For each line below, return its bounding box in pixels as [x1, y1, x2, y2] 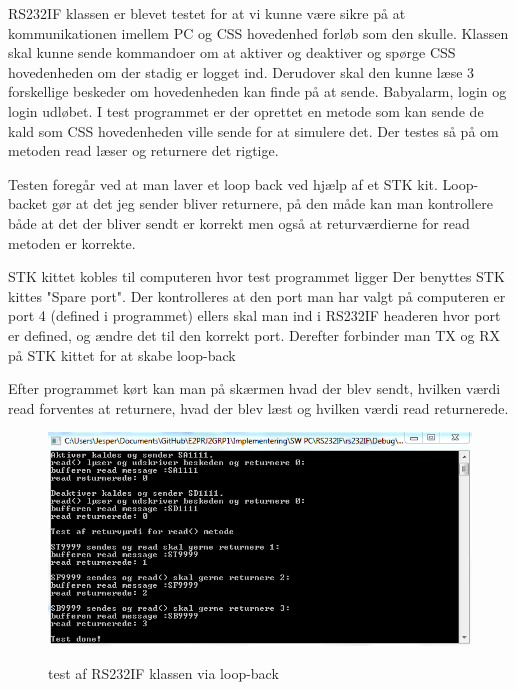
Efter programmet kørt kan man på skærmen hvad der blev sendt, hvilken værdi [8, 378, 501, 399]
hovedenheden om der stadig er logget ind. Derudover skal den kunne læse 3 [8, 61, 475, 82]
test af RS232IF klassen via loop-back [48, 663, 279, 684]
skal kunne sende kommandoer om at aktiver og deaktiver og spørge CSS [8, 42, 456, 63]
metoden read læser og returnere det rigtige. [8, 140, 279, 161]
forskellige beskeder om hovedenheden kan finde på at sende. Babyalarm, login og [8, 81, 507, 102]
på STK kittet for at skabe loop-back [8, 344, 236, 365]
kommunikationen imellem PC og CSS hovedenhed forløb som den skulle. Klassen [8, 22, 509, 43]
